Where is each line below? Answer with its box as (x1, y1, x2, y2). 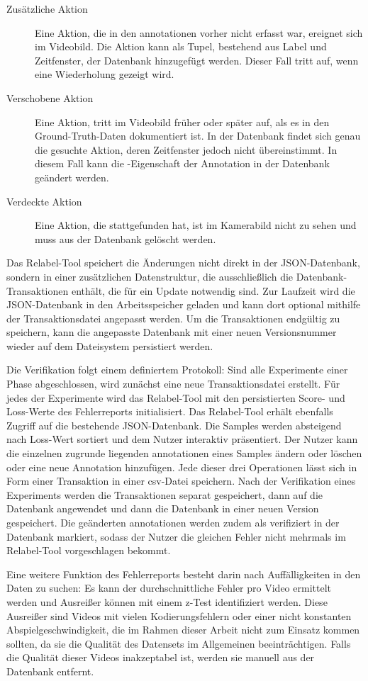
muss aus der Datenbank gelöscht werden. (35, 231, 216, 246)
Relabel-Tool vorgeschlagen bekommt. (6, 543, 171, 558)
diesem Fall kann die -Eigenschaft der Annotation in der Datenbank (35, 156, 330, 171)
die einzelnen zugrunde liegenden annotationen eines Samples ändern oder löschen (6, 446, 362, 461)
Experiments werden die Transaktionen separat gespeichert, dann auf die (6, 487, 323, 502)
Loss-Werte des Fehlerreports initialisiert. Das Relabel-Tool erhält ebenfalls (6, 404, 333, 419)
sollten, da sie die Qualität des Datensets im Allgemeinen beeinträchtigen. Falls (6, 636, 351, 651)
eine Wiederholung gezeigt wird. (35, 67, 174, 81)
